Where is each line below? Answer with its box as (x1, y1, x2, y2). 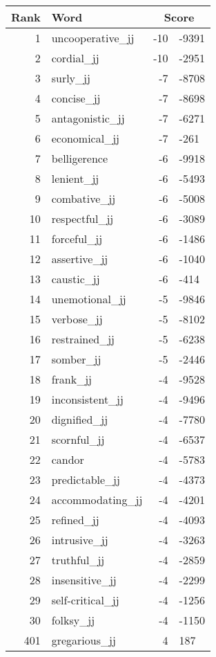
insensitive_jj (51, 572, 117, 588)
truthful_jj (51, 552, 105, 568)
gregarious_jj (51, 632, 116, 648)
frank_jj (51, 371, 92, 387)
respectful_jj (51, 210, 114, 226)
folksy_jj (51, 612, 95, 628)
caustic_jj (51, 271, 100, 287)
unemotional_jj (51, 291, 126, 307)
